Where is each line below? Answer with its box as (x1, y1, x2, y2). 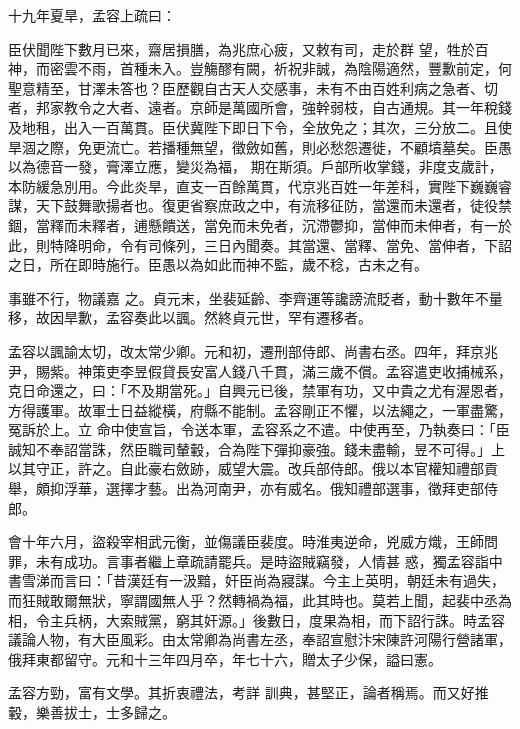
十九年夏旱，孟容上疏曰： (8, 5, 176, 25)
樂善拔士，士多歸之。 (35, 702, 176, 722)
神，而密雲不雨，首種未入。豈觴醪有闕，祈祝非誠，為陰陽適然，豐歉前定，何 (8, 58, 512, 79)
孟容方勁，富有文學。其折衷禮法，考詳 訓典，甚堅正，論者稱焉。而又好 (8, 682, 475, 703)
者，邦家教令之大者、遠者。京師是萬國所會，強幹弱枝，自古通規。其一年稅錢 (8, 97, 512, 118)
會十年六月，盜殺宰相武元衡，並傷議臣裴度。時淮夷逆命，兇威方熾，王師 (8, 531, 484, 552)
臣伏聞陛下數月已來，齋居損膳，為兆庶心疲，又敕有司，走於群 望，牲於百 (8, 38, 489, 59)
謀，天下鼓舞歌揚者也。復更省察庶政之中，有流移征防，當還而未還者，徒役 (8, 195, 498, 216)
